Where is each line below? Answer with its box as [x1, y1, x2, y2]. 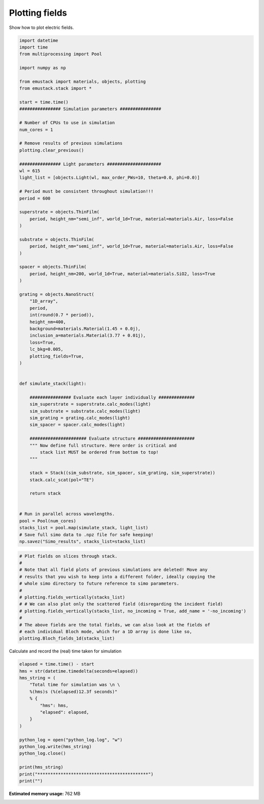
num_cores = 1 [19, 127, 53, 132]
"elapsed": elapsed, [40, 709, 89, 715]
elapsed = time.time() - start [19, 661, 95, 667]
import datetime [19, 37, 59, 43]
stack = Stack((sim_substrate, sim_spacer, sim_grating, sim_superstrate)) [29, 470, 216, 476]
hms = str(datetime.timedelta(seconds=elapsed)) [19, 668, 138, 674]
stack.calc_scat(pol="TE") [29, 477, 95, 483]
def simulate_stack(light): [19, 381, 87, 387]
